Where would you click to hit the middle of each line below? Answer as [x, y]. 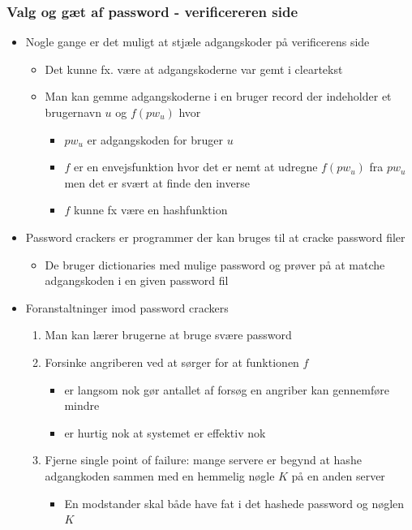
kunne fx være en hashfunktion [150, 210]
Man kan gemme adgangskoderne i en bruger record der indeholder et [218, 96]
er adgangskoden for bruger [155, 139]
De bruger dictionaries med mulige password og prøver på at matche [215, 264]
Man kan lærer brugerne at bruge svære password [168, 335]
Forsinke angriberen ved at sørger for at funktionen [172, 362]
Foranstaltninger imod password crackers [127, 307]
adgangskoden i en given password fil [137, 280]
